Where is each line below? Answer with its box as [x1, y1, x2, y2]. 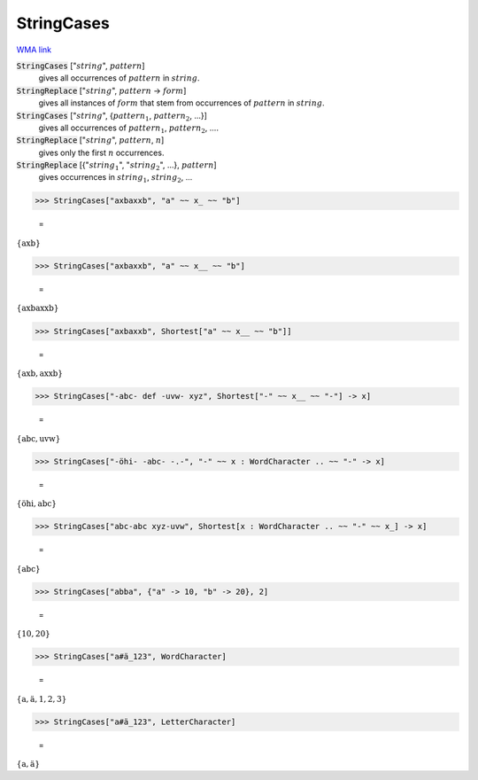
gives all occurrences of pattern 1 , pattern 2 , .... [38, 122, 219, 135]
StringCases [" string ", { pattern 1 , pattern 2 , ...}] [16, 110, 208, 123]
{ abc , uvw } [16, 433, 61, 443]
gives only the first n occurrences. [38, 147, 165, 158]
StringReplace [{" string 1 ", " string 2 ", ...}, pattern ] [16, 160, 217, 172]
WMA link [16, 44, 52, 55]
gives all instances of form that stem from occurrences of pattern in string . [38, 97, 325, 108]
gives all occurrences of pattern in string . [38, 73, 200, 83]
